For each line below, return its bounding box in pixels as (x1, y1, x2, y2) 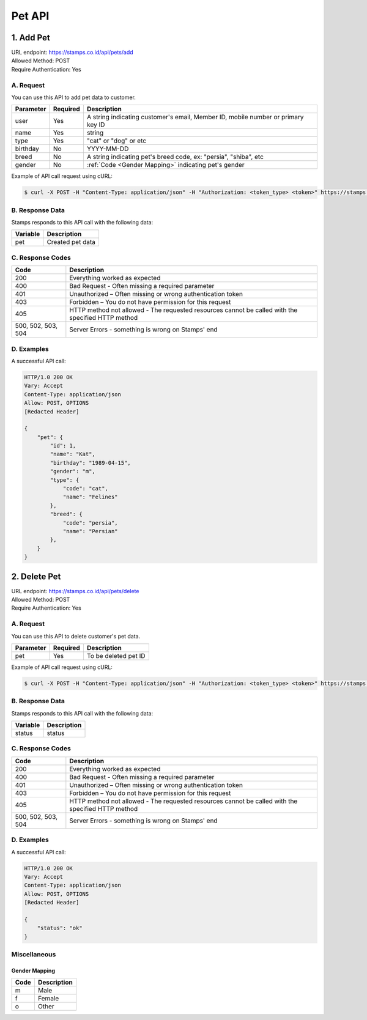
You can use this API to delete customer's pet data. (11, 632, 141, 640)
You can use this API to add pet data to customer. (11, 94, 136, 101)
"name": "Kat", (50, 451, 96, 458)
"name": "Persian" (62, 528, 119, 534)
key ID (86, 120, 105, 129)
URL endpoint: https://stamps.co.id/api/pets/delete (11, 587, 139, 594)
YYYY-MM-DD (86, 144, 129, 153)
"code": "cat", (62, 485, 108, 492)
